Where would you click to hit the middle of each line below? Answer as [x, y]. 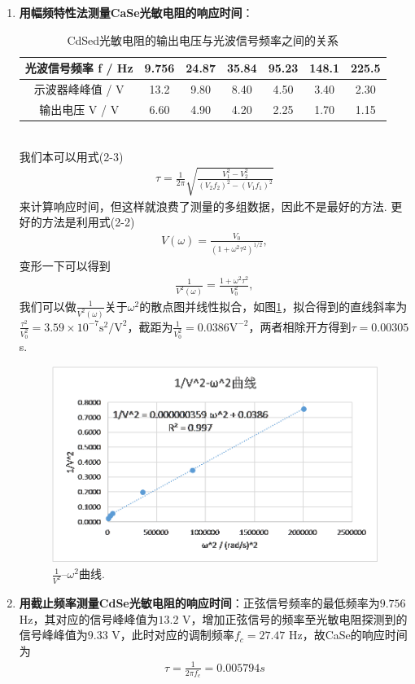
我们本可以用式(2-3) [71, 156]
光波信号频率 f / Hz [79, 68]
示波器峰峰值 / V [79, 89]
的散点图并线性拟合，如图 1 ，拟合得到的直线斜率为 [273, 306]
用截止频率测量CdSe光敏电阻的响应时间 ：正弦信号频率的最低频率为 [199, 602]
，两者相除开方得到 [300, 326]
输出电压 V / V [79, 109]
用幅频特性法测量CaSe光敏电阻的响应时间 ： [136, 12]
